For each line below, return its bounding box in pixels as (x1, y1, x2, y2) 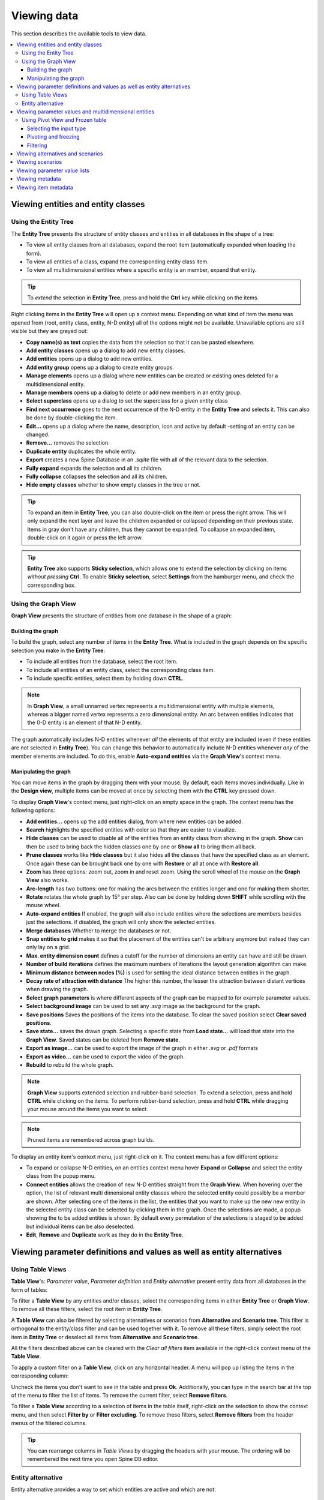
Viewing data (11, 9, 79, 22)
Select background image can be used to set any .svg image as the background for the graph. (26, 1003, 261, 1010)
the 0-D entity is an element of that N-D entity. (27, 719, 142, 726)
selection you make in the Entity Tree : (11, 647, 106, 654)
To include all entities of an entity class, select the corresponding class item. (26, 666, 215, 673)
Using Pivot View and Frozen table (22, 116, 107, 124)
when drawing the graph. (26, 986, 89, 993)
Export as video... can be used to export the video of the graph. (26, 1053, 185, 1060)
